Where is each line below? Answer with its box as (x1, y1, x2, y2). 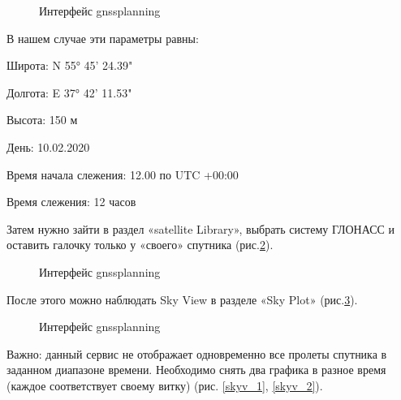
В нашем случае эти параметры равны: (6, 29, 199, 46)
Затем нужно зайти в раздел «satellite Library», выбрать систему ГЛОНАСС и (6, 220, 395, 237)
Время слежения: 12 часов (6, 193, 136, 210)
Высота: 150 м (6, 111, 78, 128)
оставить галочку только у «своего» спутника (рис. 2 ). (6, 236, 274, 253)
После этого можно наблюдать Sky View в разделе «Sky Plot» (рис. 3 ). (6, 290, 358, 308)
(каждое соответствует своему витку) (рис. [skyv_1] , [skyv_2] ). (6, 376, 323, 394)
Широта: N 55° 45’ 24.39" (6, 57, 133, 74)
